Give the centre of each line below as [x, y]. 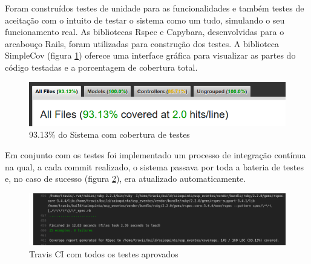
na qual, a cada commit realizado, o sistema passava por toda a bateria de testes [155, 166]
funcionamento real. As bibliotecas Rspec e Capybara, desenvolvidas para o [145, 32]
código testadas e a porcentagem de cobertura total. [101, 67]
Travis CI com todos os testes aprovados [104, 253]
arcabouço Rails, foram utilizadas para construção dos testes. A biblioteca [142, 43]
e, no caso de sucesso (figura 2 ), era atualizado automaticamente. [126, 179]
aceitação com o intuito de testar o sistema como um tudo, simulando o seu [145, 20]
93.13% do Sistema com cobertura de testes [110, 134]
